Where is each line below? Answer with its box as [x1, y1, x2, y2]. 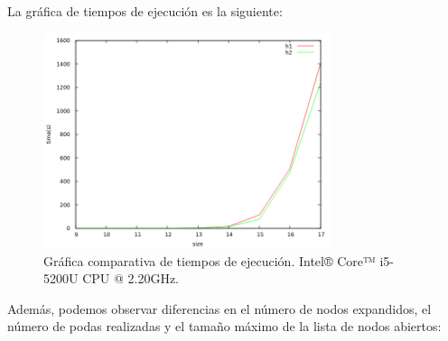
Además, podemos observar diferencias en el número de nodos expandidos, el [7, 299, 432, 318]
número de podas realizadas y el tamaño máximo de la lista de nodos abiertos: [7, 317, 442, 336]
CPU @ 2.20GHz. [82, 269, 180, 288]
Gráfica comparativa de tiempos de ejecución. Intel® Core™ [43, 251, 376, 270]
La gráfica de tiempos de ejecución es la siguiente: [7, 2, 283, 20]
